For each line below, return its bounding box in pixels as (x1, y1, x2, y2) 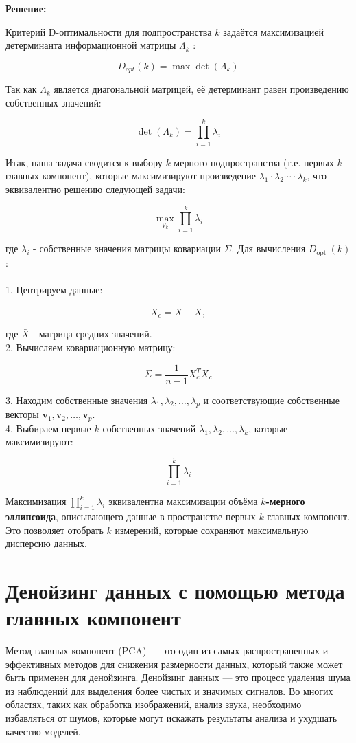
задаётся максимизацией (223, 24, 324, 38)
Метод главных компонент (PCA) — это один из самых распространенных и (5, 643, 329, 658)
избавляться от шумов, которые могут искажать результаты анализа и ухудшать (5, 711, 337, 725)
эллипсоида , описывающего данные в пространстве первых (5, 509, 256, 523)
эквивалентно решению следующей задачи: (5, 181, 185, 196)
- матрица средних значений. (32, 326, 152, 341)
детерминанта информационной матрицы (5, 38, 176, 52)
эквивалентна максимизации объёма (108, 494, 258, 509)
